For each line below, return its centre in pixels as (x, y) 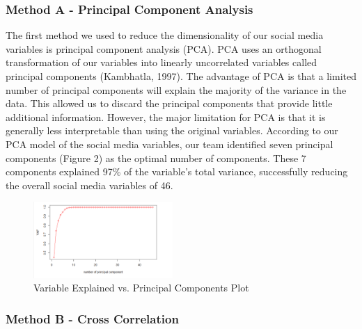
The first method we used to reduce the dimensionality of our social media (165, 35)
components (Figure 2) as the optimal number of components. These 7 (156, 158)
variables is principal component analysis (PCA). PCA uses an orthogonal (164, 48)
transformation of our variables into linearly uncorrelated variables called (162, 62)
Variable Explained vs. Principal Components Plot (141, 288)
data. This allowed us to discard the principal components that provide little (169, 103)
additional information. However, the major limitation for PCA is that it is (166, 117)
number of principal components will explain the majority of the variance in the (176, 89)
